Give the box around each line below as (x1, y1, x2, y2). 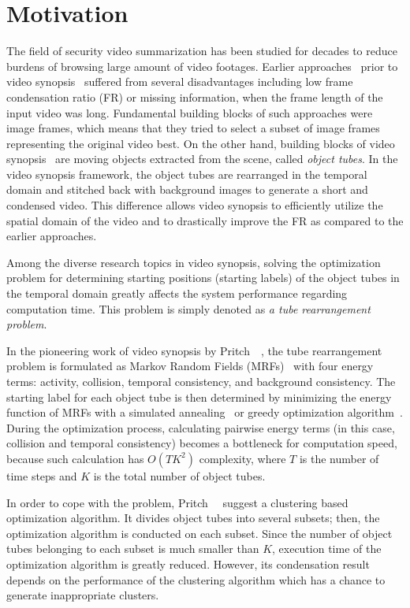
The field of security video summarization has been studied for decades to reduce (6, 43, 397, 59)
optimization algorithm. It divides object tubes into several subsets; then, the (6, 510, 380, 526)
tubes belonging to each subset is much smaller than (6, 540, 259, 557)
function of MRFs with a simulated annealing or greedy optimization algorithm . (6, 404, 403, 421)
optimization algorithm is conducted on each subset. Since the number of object (6, 525, 393, 541)
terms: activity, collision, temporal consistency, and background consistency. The (6, 373, 396, 389)
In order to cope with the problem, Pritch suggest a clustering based (6, 494, 348, 510)
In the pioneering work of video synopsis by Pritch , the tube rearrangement (6, 342, 382, 358)
